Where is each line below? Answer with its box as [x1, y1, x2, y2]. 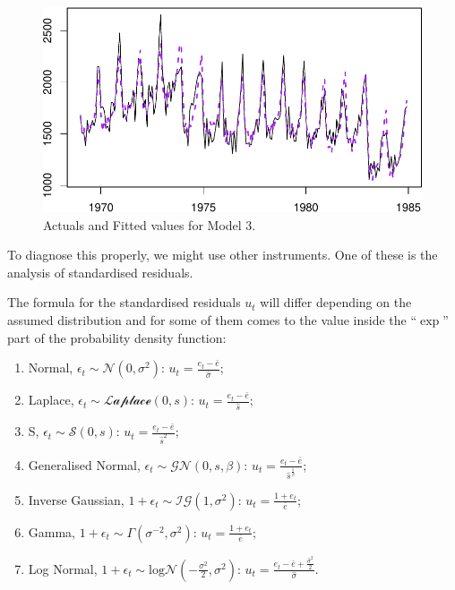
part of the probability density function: [7, 328, 227, 346]
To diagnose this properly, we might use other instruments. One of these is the [7, 245, 438, 264]
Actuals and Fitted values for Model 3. [43, 215, 256, 234]
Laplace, [28, 390, 74, 409]
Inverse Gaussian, [28, 490, 124, 509]
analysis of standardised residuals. [7, 262, 193, 281]
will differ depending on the [260, 293, 412, 312]
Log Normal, [28, 559, 98, 577]
